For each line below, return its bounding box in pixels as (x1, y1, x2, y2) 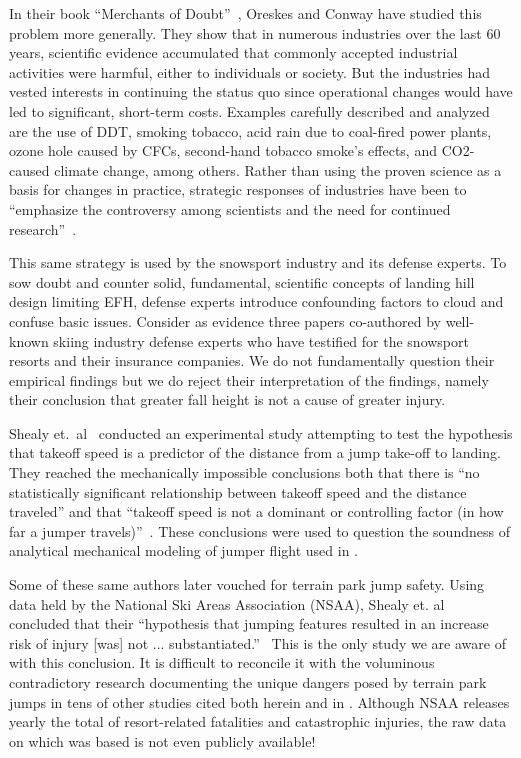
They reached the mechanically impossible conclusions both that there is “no (9, 462, 480, 483)
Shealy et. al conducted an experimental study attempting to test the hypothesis (9, 422, 513, 443)
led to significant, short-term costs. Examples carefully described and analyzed (9, 100, 490, 121)
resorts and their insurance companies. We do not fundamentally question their (9, 350, 495, 371)
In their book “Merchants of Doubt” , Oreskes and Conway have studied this (9, 3, 482, 23)
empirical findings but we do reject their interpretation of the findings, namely (9, 369, 489, 390)
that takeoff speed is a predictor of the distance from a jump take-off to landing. (9, 442, 501, 463)
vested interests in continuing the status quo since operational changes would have (9, 81, 513, 102)
